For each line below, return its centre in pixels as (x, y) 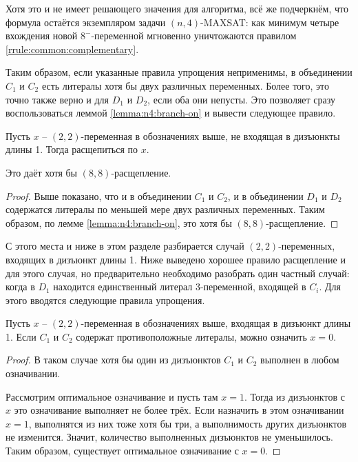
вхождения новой (42, 36)
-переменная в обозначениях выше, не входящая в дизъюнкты (210, 135)
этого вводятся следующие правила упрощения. (105, 300)
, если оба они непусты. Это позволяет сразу (241, 99)
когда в (20, 287)
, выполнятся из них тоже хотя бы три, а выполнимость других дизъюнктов (188, 423)
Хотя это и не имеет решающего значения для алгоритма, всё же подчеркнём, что (177, 8)
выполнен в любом (300, 360)
